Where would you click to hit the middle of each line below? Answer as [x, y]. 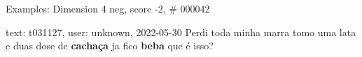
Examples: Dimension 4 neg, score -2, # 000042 [108, 8]
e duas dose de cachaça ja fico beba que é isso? [110, 46]
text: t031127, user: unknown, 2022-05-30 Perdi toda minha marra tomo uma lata [181, 32]
